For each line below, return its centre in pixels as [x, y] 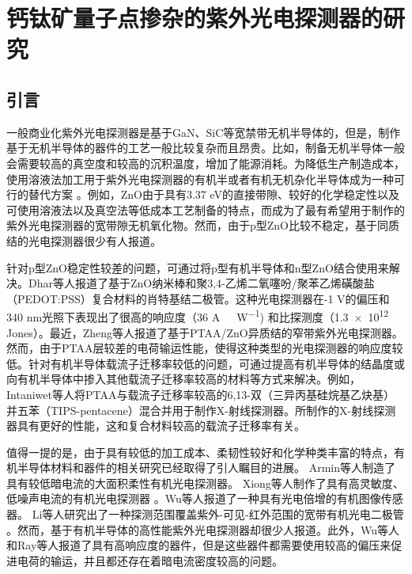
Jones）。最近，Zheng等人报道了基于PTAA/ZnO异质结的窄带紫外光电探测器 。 [205, 332]
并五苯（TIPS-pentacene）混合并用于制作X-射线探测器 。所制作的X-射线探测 [201, 410]
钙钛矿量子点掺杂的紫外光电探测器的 [195, 18]
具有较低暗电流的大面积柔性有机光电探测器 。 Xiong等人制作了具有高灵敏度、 [205, 483]
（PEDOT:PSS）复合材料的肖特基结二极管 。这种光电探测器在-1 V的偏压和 [198, 298]
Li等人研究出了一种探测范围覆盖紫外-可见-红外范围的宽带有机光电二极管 [218, 514]
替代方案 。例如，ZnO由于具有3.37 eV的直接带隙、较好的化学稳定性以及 [214, 194]
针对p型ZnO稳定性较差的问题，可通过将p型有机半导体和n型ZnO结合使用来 [198, 267]
